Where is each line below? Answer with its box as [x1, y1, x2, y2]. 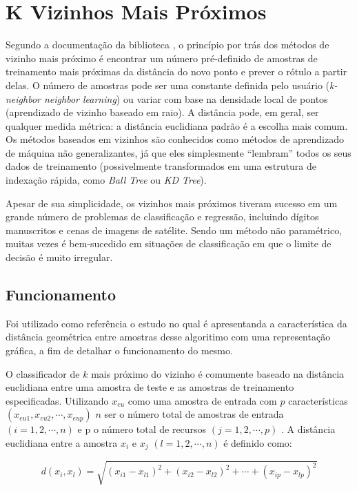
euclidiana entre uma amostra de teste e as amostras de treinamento [6, 380, 294, 394]
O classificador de [6, 366, 80, 381]
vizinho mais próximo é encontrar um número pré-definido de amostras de [6, 50, 318, 65]
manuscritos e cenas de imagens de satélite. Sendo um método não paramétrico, [6, 222, 343, 237]
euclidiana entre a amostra [6, 435, 118, 450]
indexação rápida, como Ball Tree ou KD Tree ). [6, 173, 207, 187]
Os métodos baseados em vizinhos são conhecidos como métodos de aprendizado [6, 132, 344, 146]
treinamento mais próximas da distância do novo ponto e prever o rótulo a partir [6, 64, 347, 79]
